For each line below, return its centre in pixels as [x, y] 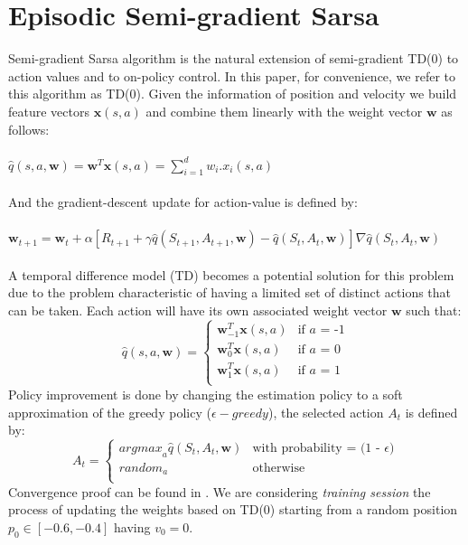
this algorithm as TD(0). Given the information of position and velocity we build [233, 94]
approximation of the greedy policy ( [110, 412]
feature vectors [49, 111]
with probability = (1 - [316, 449]
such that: [434, 310]
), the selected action [326, 412]
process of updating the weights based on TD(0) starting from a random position [233, 509]
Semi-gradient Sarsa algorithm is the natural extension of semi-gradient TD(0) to [234, 58]
